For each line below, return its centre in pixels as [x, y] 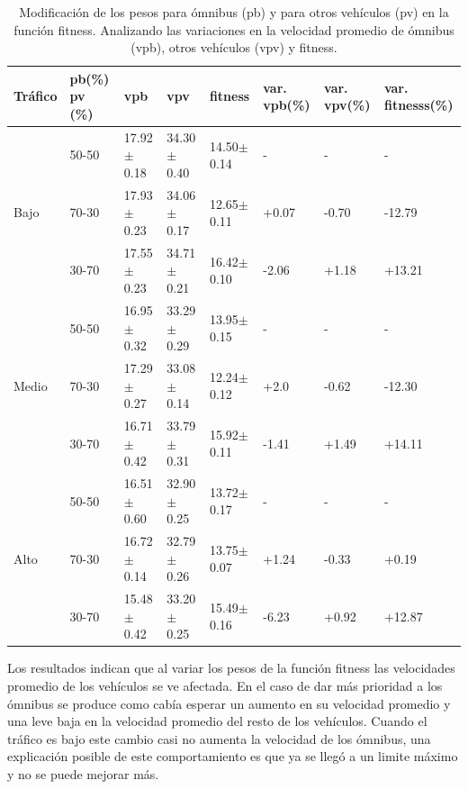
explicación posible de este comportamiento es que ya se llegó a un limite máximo [233, 756]
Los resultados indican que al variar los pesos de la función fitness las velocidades [231, 668]
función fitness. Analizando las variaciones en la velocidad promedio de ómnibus [234, 29]
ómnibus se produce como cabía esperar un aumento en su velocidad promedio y [229, 703]
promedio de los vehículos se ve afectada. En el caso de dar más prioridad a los [225, 685]
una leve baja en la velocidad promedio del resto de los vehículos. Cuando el [217, 721]
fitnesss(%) [418, 105]
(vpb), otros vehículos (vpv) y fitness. [234, 47]
